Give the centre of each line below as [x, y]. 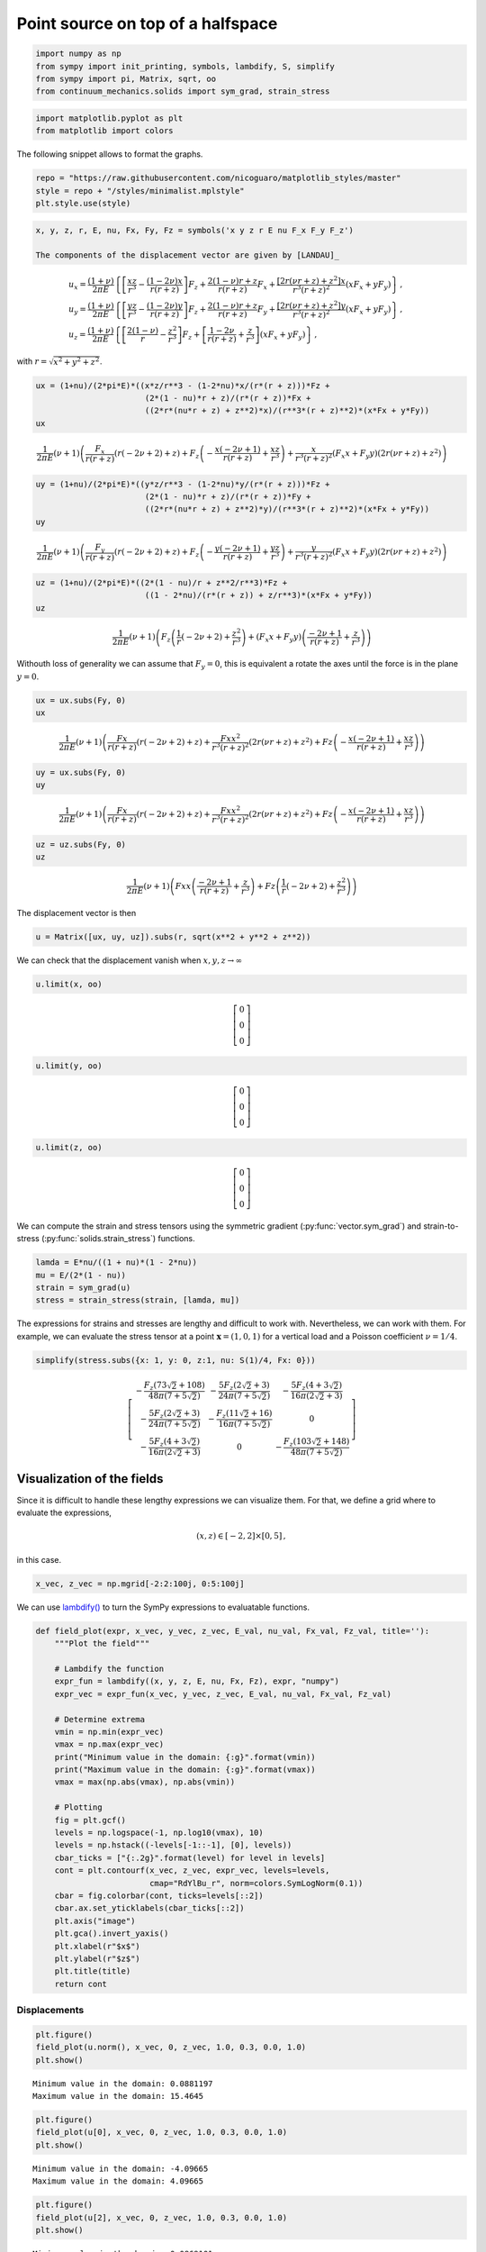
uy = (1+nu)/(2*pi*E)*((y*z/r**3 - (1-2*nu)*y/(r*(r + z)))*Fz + [183, 484]
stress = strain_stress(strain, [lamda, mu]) [138, 1300]
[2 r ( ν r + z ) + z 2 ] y [311, 305]
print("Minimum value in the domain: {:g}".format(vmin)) [185, 1757]
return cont [81, 1984]
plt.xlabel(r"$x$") [98, 1946]
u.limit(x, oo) [69, 984]
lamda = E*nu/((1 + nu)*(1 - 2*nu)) [117, 1262]
